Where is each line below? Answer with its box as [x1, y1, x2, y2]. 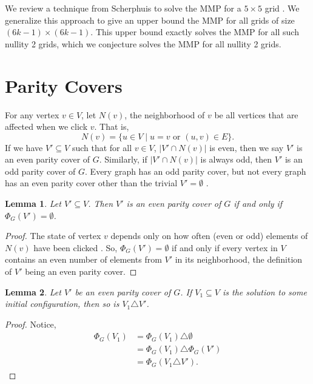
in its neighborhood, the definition [175, 253, 303, 266]
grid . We [264, 2, 300, 14]
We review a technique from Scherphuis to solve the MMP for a [5, 2, 241, 14]
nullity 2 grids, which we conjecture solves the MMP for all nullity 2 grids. [5, 37, 281, 50]
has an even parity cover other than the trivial [5, 177, 178, 189]
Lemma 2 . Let [5, 285, 61, 298]
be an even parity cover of [75, 285, 171, 298]
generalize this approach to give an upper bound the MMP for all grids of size [5, 13, 295, 26]
